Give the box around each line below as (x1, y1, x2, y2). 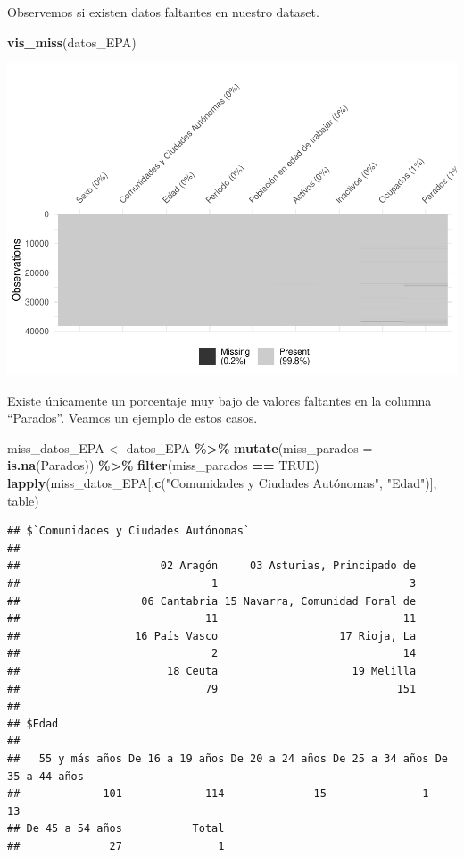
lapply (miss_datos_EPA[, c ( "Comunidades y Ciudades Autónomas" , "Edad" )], (7, 474, 437, 492)
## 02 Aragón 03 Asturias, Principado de (7, 559, 417, 573)
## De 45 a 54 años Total (7, 822, 225, 836)
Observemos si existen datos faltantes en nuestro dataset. (7, 3, 319, 21)
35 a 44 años (7, 769, 84, 783)
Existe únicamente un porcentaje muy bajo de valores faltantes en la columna (7, 391, 432, 409)
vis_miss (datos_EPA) (7, 32, 137, 51)
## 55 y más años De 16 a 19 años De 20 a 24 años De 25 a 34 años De (7, 752, 448, 765)
